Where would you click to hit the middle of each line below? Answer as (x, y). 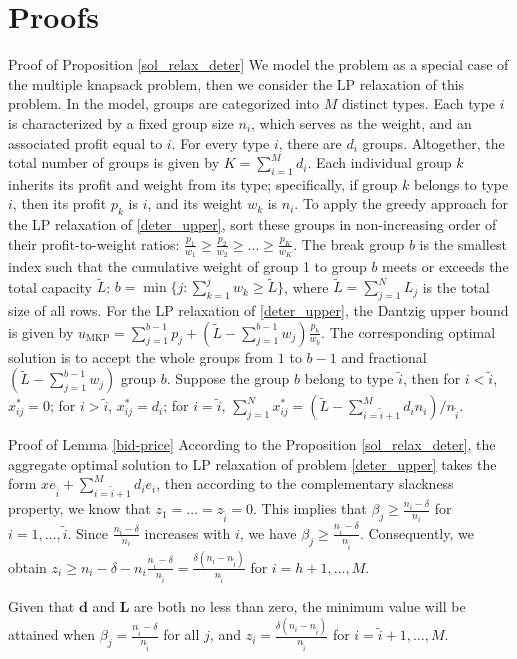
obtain (27, 566)
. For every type (220, 142)
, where (306, 286)
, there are (310, 142)
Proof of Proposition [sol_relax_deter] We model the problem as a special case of (258, 64)
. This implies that (310, 508)
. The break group (349, 243)
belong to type (349, 378)
